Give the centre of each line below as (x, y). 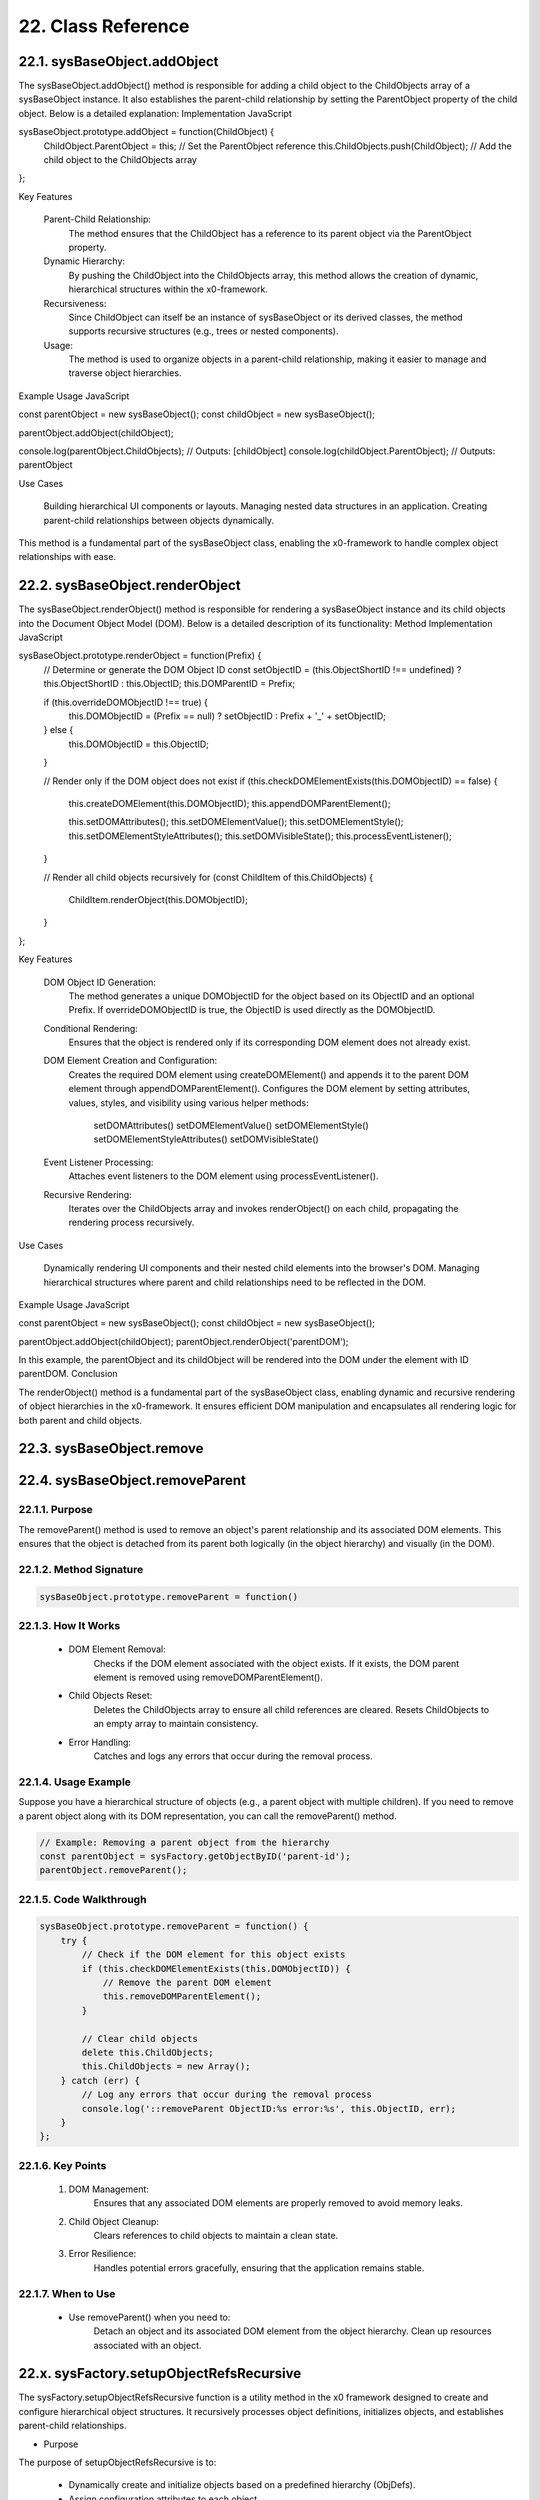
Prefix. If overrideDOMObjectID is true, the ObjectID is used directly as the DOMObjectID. (252, 1010)
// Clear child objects (140, 2038)
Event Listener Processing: (98, 1162)
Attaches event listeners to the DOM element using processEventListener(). (223, 1176)
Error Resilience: (102, 2254)
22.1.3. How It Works (69, 1626)
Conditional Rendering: (91, 1028)
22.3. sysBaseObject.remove (111, 1448)
